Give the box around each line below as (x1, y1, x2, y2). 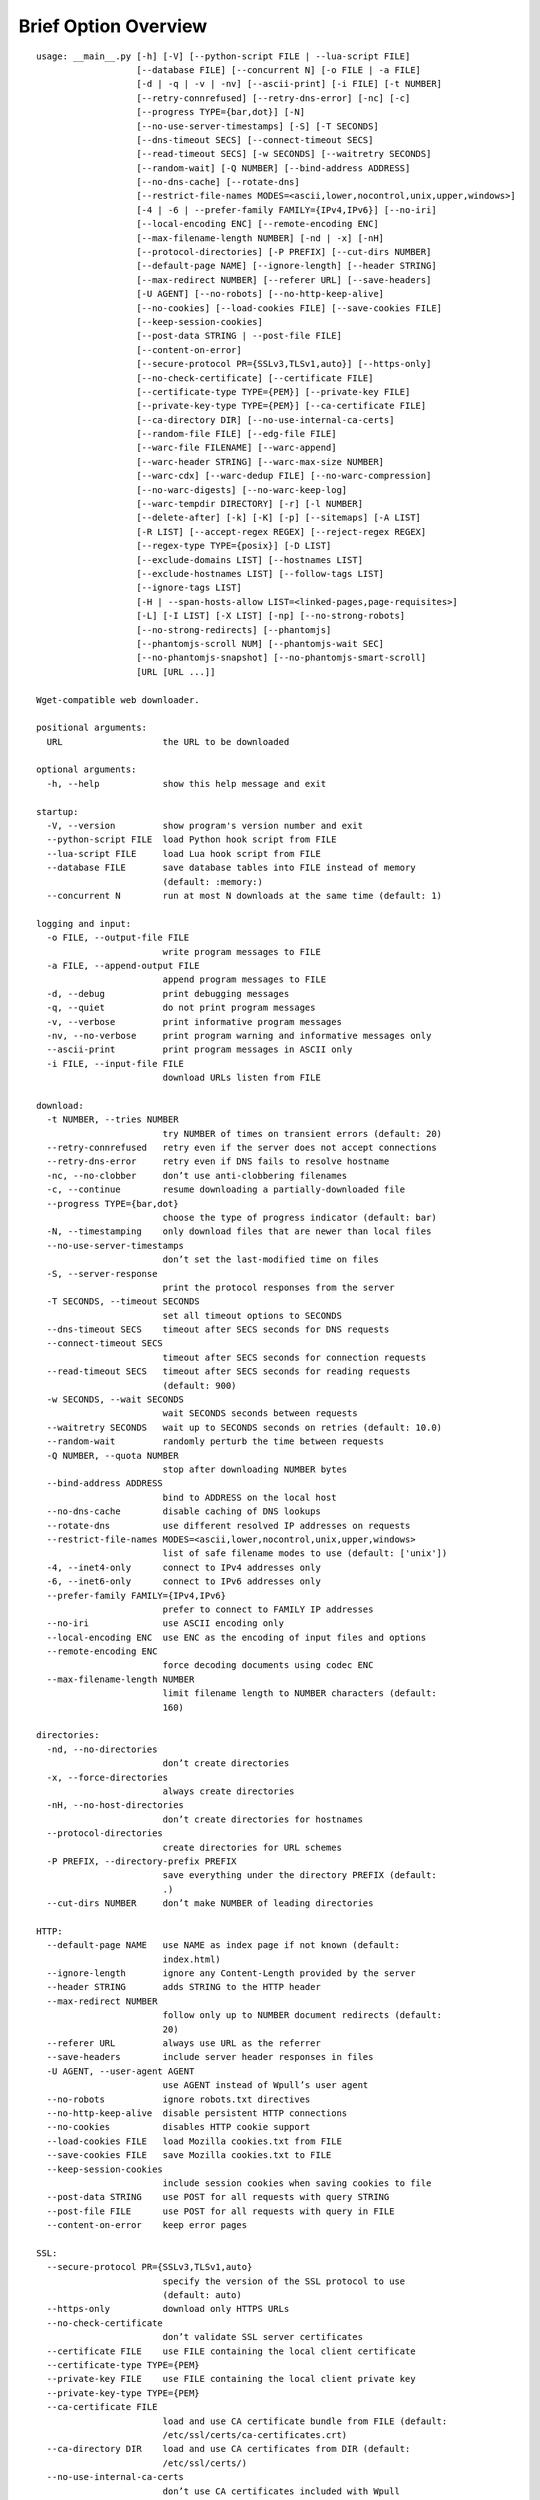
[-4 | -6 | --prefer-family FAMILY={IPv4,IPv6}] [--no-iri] (136, 204, 437, 215)
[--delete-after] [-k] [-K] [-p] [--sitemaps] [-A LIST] (136, 512, 422, 524)
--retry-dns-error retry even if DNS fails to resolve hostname (46, 1156, 390, 1167)
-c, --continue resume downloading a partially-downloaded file (46, 1184, 406, 1195)
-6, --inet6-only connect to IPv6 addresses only (46, 1576, 322, 1587)
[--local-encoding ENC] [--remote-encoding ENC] (136, 218, 379, 230)
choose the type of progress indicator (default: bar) (162, 1211, 437, 1223)
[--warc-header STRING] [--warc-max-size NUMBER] (136, 456, 385, 467)
